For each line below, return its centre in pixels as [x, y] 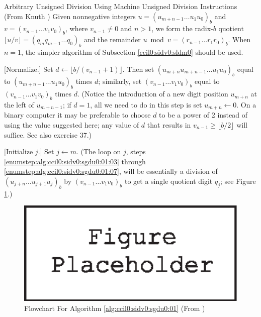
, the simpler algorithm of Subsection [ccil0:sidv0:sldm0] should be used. [132, 51]
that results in [169, 125]
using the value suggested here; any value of [72, 125]
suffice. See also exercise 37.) [48, 134]
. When [239, 39]
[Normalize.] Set [29, 69]
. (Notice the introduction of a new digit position [153, 94]
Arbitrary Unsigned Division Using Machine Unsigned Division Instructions [121, 6]
